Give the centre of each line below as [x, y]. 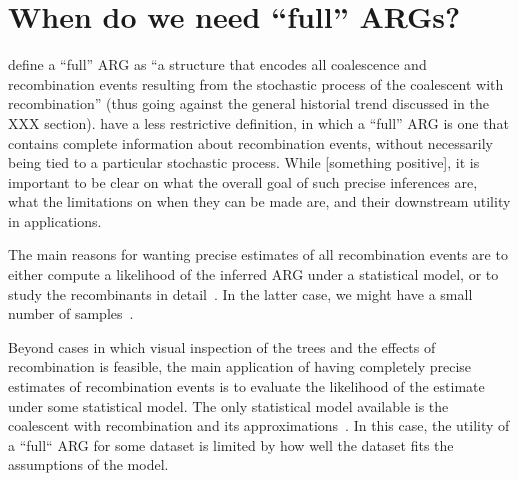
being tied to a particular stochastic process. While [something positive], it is [244, 162]
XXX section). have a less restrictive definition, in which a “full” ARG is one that [258, 122]
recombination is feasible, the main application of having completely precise [240, 366]
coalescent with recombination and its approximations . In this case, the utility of [259, 425]
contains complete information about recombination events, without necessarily [250, 142]
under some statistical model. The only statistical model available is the [228, 405]
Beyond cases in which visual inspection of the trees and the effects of [222, 346]
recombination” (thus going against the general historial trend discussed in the [248, 103]
